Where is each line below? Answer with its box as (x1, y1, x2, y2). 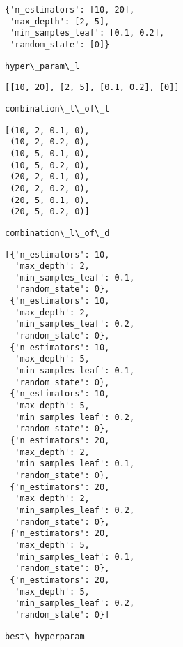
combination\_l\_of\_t (5, 103, 110, 114)
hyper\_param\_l (5, 61, 80, 71)
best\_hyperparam (5, 631, 85, 641)
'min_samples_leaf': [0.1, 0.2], (10, 28, 165, 38)
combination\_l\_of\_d (5, 228, 110, 238)
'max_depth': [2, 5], (10, 16, 110, 27)
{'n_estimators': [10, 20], (5, 5, 135, 15)
